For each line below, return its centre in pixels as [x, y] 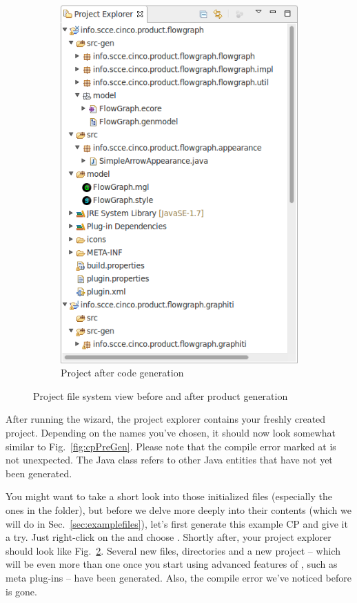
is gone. [21, 591]
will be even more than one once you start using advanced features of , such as [172, 564]
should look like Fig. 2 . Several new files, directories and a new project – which [173, 550]
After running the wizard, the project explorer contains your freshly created [166, 419]
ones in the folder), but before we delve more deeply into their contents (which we [178, 509]
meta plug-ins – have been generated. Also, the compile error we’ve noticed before [178, 577]
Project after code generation [122, 373]
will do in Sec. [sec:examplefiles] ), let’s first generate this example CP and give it [177, 523]
